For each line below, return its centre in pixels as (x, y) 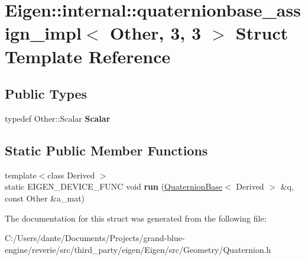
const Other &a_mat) (45, 198)
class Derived (71, 175)
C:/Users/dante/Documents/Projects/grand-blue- (95, 238)
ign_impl (43, 33)
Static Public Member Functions (106, 150)
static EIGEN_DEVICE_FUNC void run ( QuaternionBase (114, 186)
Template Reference (88, 56)
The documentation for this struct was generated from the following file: (136, 218)
